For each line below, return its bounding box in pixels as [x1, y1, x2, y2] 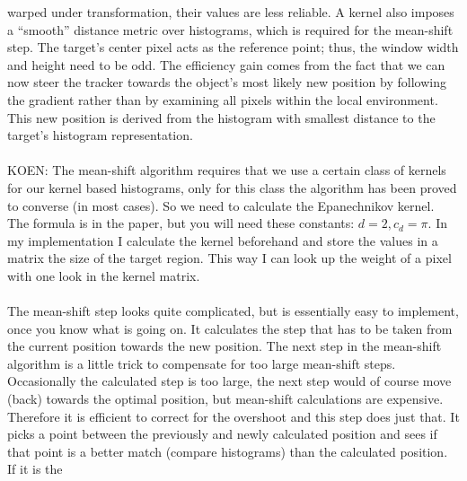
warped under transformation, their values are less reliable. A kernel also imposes [7, 3, 454, 21]
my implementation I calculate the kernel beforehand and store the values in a [7, 231, 438, 249]
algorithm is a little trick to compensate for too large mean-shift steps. [7, 354, 396, 372]
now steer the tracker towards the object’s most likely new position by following [7, 73, 446, 92]
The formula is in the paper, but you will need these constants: [7, 214, 355, 232]
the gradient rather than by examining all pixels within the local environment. [7, 90, 438, 109]
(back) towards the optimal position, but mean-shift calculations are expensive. [7, 389, 444, 408]
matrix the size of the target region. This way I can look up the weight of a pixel [7, 249, 452, 267]
